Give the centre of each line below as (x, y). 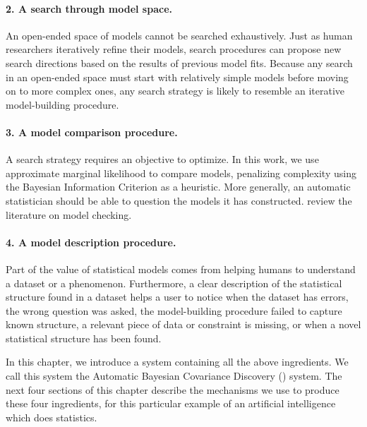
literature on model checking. (69, 214)
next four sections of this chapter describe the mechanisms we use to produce (173, 389)
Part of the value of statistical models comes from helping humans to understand (181, 269)
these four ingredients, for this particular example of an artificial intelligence (171, 403)
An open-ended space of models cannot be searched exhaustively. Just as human (179, 35)
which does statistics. (52, 417)
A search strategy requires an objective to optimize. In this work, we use (162, 159)
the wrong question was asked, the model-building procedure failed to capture (174, 310)
